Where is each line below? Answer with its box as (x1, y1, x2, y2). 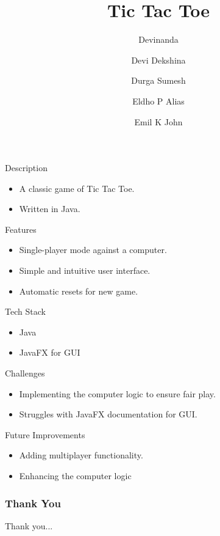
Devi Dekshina (131, 53, 186, 66)
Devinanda (138, 33, 179, 46)
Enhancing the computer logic (19, 469, 132, 482)
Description (5, 161, 48, 174)
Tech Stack (5, 305, 46, 318)
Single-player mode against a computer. (19, 243, 167, 256)
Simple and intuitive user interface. (19, 264, 151, 277)
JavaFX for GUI (19, 346, 80, 359)
